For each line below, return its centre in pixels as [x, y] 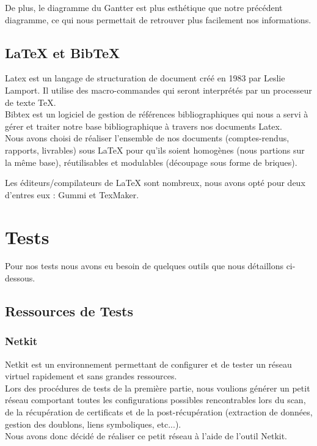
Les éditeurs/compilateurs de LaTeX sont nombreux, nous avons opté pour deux [155, 183]
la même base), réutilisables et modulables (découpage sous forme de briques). [151, 162]
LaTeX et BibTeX [63, 52]
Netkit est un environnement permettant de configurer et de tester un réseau [148, 364]
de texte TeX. [31, 102]
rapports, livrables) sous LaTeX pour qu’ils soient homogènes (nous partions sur [155, 150]
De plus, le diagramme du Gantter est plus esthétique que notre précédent [144, 7]
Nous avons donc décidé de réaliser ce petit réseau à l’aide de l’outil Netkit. [146, 436]
